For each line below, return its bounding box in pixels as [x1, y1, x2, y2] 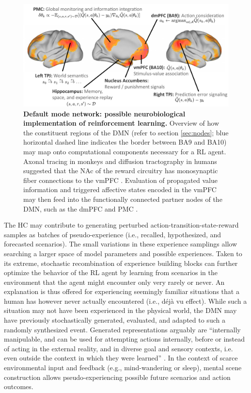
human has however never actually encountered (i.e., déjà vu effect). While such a [4, 295, 247, 306]
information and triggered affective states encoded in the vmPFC [23, 184, 217, 195]
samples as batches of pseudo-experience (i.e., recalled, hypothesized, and [4, 229, 221, 239]
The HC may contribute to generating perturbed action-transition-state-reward [4, 220, 239, 230]
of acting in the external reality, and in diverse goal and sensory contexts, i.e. [4, 343, 233, 353]
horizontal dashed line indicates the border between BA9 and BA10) [23, 137, 227, 147]
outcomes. [4, 381, 33, 392]
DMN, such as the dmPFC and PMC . [23, 203, 138, 213]
